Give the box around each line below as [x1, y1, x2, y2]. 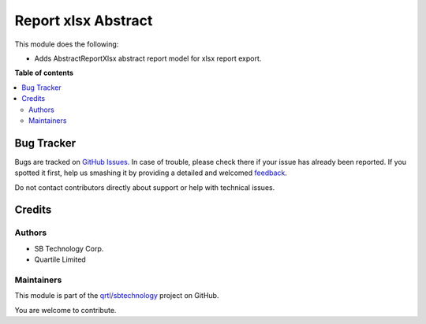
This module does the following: [14, 39, 119, 49]
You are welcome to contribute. [14, 305, 117, 315]
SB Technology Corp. [34, 244, 104, 253]
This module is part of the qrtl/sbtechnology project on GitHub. [14, 291, 219, 300]
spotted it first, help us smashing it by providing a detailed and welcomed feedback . [14, 168, 288, 177]
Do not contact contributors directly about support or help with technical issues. [14, 182, 275, 192]
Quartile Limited [34, 255, 86, 264]
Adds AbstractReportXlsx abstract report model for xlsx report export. [34, 54, 262, 63]
